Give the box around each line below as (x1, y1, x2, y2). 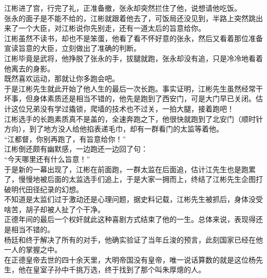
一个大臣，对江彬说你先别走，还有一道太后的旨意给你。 (18, 23, 205, 33)
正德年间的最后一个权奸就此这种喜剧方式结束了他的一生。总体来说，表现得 (4, 214, 256, 225)
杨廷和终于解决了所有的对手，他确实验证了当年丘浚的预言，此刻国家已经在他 (4, 234, 263, 245)
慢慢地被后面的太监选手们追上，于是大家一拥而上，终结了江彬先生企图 (18, 174, 256, 184)
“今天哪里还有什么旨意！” (4, 153, 90, 164)
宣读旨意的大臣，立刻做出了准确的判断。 (4, 43, 141, 53)
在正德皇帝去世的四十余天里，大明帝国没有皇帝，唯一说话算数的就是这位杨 (4, 254, 256, 265)
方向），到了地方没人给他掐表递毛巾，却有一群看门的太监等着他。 (4, 123, 223, 134)
